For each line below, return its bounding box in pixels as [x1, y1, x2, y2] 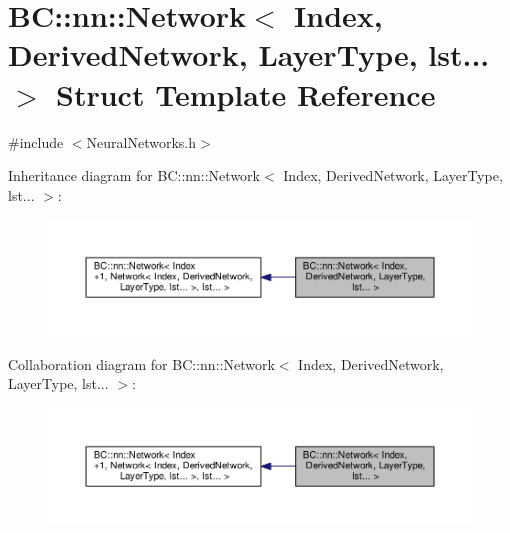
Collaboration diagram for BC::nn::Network [8, 353, 275, 374]
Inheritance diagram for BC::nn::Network [8, 165, 260, 186]
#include [8, 131, 64, 152]
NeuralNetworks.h [86, 131, 197, 152]
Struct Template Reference [56, 73, 436, 114]
